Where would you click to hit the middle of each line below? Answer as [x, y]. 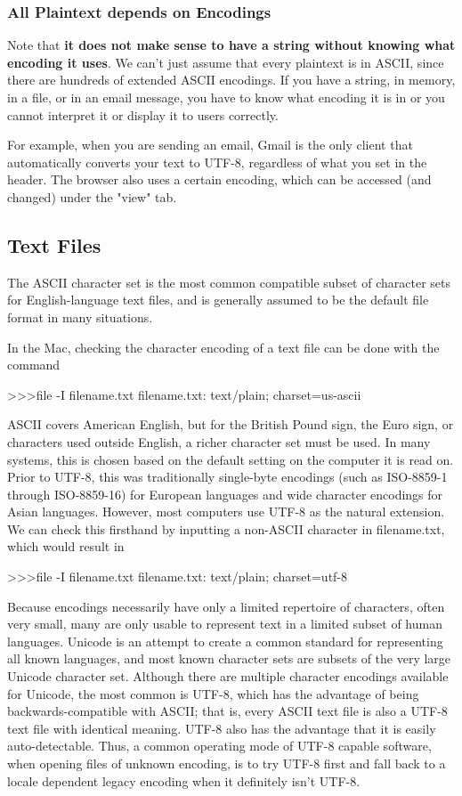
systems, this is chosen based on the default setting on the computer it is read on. [231, 459]
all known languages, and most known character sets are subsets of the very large [229, 658]
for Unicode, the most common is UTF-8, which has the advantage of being [213, 693]
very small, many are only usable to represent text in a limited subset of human [225, 624]
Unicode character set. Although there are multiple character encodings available [228, 676]
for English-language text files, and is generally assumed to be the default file [218, 300]
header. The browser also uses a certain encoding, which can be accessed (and [219, 179]
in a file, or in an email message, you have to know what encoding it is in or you [226, 97]
